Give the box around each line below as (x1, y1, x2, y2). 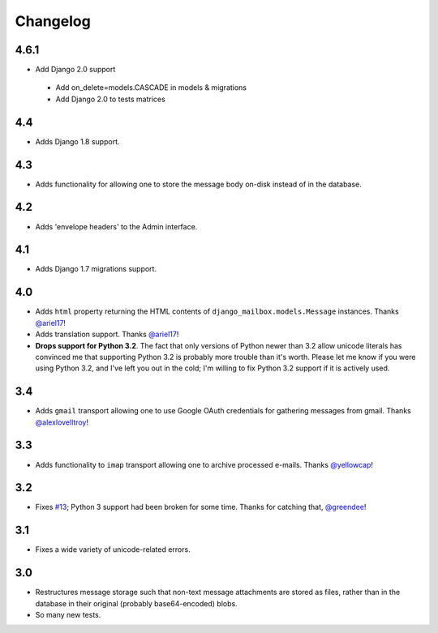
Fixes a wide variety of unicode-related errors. (35, 545, 191, 554)
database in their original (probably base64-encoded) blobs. (35, 598, 238, 608)
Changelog (15, 12, 91, 30)
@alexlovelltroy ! (35, 417, 89, 427)
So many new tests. (35, 610, 101, 620)
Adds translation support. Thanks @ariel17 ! (35, 329, 179, 340)
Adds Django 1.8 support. (35, 136, 120, 146)
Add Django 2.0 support (35, 65, 116, 75)
